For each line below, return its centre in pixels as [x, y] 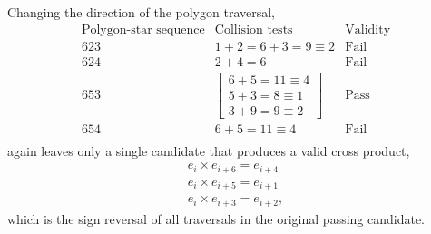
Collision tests [254, 29]
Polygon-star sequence [143, 29]
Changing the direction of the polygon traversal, [142, 12]
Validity [368, 29]
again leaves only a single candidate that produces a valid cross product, [209, 150]
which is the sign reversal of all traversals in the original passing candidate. [216, 218]
